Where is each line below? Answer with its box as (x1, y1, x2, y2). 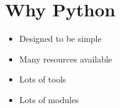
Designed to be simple (19, 32, 102, 45)
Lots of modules (19, 93, 79, 106)
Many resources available (19, 52, 113, 65)
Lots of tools (19, 73, 66, 86)
